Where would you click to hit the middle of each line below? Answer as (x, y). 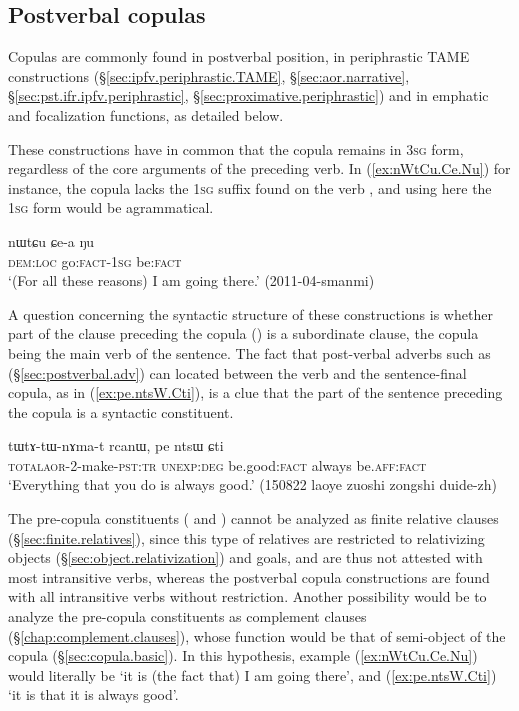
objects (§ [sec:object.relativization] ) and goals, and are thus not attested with (245, 557)
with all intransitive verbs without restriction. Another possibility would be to (247, 596)
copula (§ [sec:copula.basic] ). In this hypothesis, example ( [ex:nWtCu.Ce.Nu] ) (243, 655)
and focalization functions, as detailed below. (146, 114)
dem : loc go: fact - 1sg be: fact (95, 260)
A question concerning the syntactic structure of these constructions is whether (250, 313)
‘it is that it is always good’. (93, 694)
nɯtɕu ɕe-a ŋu (51, 240)
